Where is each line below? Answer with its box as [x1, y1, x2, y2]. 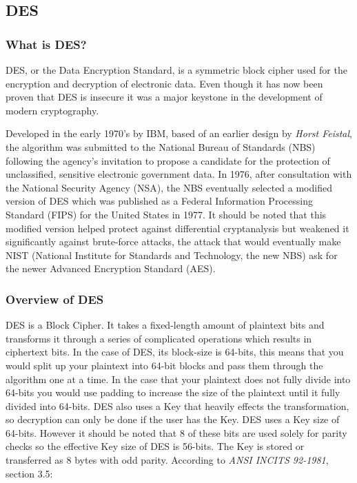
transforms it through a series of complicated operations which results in [6, 331, 312, 345]
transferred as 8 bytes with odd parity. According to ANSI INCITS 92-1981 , [6, 453, 329, 467]
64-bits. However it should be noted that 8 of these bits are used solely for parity [6, 425, 347, 440]
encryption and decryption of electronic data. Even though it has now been [6, 76, 323, 90]
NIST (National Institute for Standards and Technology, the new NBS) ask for [6, 247, 338, 262]
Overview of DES [6, 290, 104, 307]
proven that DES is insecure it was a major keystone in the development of [6, 90, 323, 104]
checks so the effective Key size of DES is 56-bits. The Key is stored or [6, 439, 305, 453]
